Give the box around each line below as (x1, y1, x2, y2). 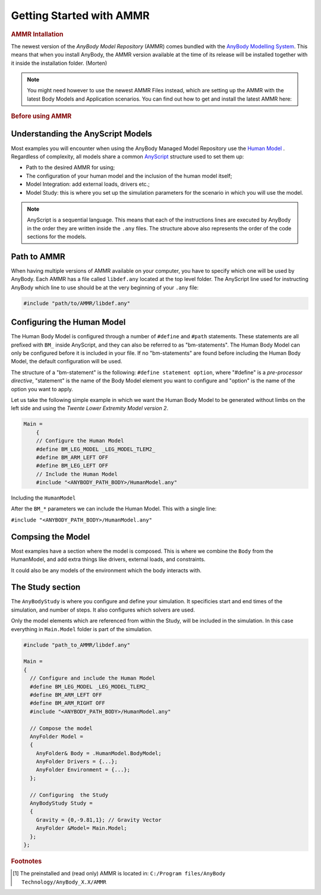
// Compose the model (30, 725, 93, 732)
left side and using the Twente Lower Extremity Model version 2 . (11, 405, 169, 412)
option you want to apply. (11, 385, 74, 392)
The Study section (11, 582, 81, 592)
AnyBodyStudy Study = (30, 800, 93, 807)
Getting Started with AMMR (11, 9, 150, 22)
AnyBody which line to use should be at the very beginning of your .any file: (11, 283, 199, 291)
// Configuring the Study (30, 791, 109, 798)
